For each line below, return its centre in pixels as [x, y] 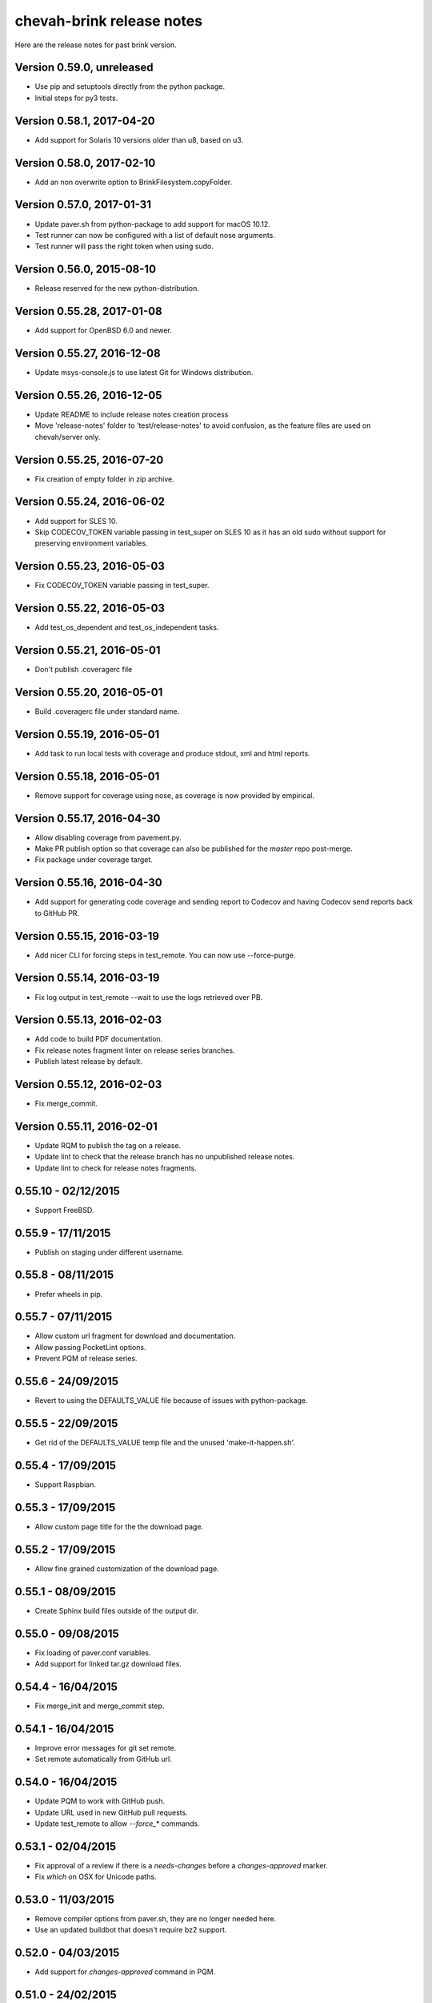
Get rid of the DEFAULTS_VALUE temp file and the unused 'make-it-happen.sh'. [165, 1443]
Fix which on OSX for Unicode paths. [96, 1877]
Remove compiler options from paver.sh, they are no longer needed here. [156, 1919]
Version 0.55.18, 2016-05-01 [87, 776]
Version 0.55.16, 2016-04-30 [89, 883]
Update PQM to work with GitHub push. [100, 1801]
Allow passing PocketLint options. [91, 1347]
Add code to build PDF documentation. [99, 1039]
